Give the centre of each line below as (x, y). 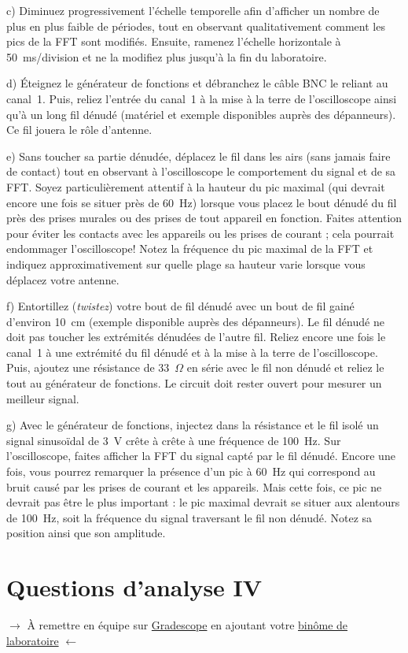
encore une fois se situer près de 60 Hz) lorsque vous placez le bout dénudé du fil (202, 202)
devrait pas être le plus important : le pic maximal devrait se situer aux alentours (203, 502)
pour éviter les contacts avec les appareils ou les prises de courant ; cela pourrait (200, 233)
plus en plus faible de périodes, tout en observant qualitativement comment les (196, 26)
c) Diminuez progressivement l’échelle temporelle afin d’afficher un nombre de (193, 10)
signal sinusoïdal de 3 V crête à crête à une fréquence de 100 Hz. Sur (174, 440)
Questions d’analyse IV (134, 587)
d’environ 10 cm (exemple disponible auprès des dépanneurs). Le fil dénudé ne (195, 321)
